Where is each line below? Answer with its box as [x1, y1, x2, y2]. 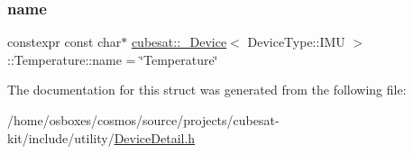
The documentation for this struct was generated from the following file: [7, 80, 407, 99]
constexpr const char [7, 32, 122, 51]
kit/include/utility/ [7, 128, 115, 147]
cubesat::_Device [131, 32, 227, 51]
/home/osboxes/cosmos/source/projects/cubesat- [7, 111, 280, 129]
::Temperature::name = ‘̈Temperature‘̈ [7, 50, 218, 68]
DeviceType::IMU [247, 32, 345, 51]
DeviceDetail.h [114, 128, 196, 147]
